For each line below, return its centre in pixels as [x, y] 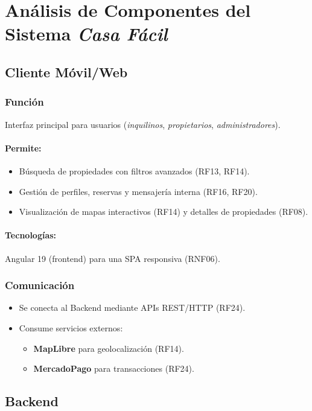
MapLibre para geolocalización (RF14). [109, 348]
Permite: [23, 148]
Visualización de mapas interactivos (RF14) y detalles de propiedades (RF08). [164, 212]
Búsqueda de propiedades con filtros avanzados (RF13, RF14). [134, 170]
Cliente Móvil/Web [66, 72]
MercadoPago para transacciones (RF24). [114, 368]
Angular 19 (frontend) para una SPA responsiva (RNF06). [113, 258]
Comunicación [40, 285]
